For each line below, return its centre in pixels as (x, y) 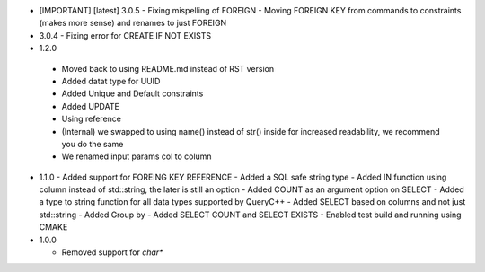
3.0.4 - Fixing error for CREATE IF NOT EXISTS (125, 35)
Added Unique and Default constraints (132, 93)
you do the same (93, 144)
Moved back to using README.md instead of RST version (168, 68)
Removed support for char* (112, 252)
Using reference (91, 119)
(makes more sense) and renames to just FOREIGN (133, 23)
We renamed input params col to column (137, 156)
